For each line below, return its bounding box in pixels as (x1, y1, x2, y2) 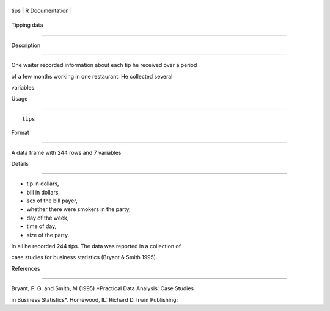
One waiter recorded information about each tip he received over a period (11, 62, 197, 69)
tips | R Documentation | (11, 7, 73, 14)
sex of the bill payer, (26, 197, 78, 204)
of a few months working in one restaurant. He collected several (11, 73, 173, 80)
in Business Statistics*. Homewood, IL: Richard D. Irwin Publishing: (11, 296, 178, 303)
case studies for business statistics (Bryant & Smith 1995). (11, 254, 158, 261)
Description (11, 41, 41, 49)
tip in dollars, (26, 180, 59, 187)
